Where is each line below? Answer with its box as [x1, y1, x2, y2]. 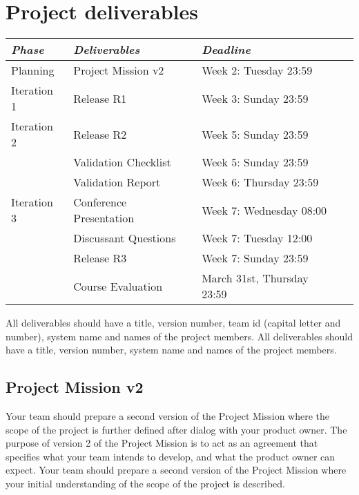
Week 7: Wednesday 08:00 [202, 202, 327, 218]
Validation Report [73, 174, 161, 191]
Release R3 [73, 250, 127, 266]
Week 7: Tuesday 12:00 [202, 230, 313, 246]
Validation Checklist [73, 154, 171, 171]
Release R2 [73, 126, 127, 142]
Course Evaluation [73, 278, 163, 294]
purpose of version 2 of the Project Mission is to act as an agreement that [6, 436, 318, 450]
